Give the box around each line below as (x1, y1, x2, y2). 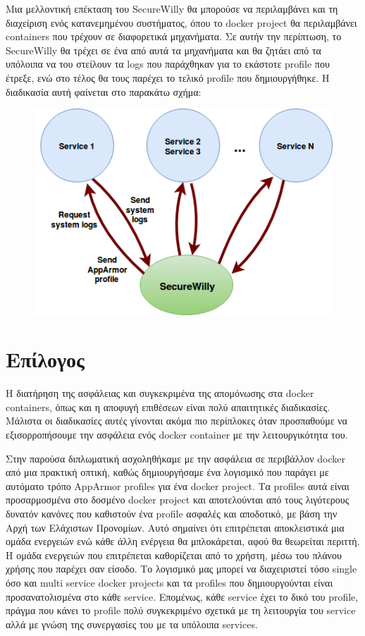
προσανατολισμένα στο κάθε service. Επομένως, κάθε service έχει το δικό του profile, (6, 589, 359, 604)
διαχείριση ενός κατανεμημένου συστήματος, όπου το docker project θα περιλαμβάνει (6, 15, 357, 30)
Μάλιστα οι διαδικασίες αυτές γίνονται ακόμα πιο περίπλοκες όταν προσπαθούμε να (6, 413, 347, 428)
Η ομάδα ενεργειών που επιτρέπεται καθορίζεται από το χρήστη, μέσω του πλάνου (6, 547, 342, 562)
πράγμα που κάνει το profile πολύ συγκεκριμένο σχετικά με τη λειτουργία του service (6, 603, 356, 618)
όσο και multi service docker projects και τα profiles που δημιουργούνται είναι (6, 575, 333, 589)
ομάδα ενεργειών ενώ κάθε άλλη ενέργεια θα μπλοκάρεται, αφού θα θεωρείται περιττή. (6, 534, 360, 549)
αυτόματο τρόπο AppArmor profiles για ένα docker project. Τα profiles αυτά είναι (6, 478, 349, 493)
